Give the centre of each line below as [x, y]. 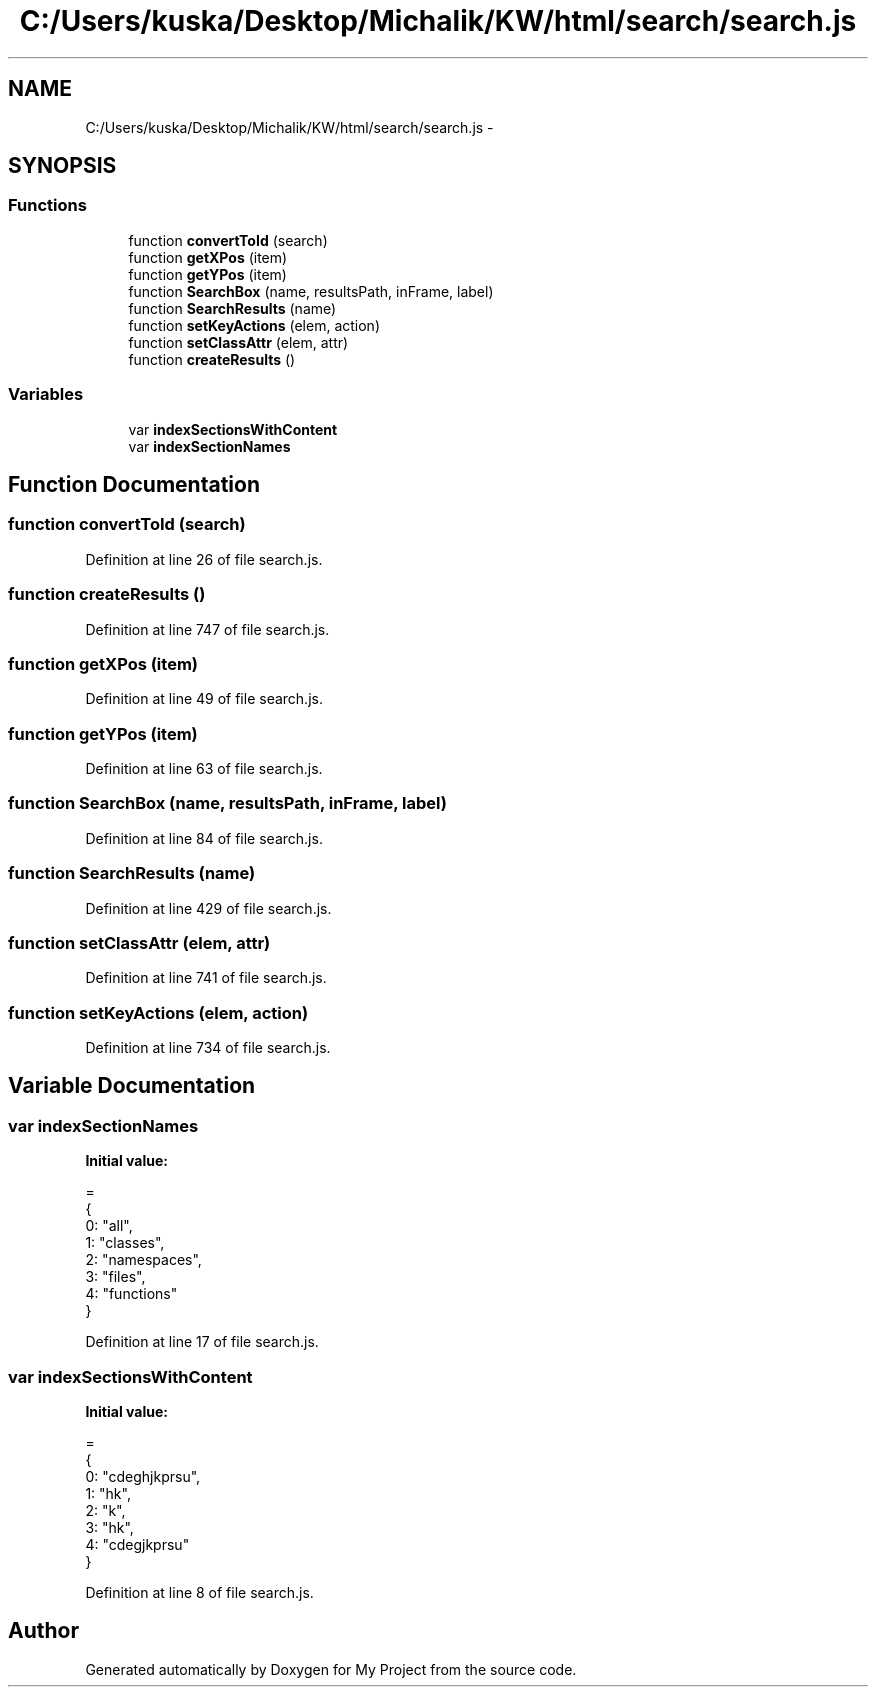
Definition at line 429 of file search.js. [208, 908]
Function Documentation [134, 484]
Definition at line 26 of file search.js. [204, 559]
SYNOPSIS [62, 166]
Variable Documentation [132, 1086]
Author [43, 1631]
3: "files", [115, 1277]
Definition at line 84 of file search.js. [204, 838]
